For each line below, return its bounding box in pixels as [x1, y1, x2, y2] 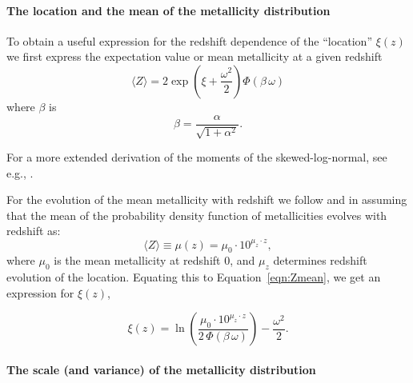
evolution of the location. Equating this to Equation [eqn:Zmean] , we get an [6, 269, 381, 285]
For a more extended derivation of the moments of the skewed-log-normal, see [6, 149, 387, 166]
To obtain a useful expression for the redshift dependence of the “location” [6, 32, 373, 49]
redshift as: [6, 222, 61, 239]
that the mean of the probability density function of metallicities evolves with [6, 206, 387, 223]
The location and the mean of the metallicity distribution [6, 2, 331, 18]
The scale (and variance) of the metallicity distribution [6, 361, 316, 377]
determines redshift [273, 252, 367, 269]
